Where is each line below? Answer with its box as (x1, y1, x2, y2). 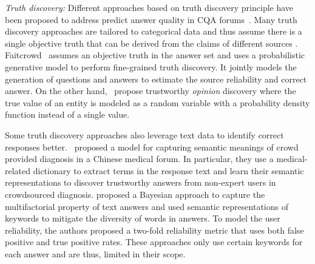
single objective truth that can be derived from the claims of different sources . (5, 36, 298, 49)
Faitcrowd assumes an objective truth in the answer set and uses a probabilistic (5, 49, 305, 61)
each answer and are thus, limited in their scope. (5, 247, 186, 260)
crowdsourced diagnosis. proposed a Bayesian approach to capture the (5, 188, 265, 200)
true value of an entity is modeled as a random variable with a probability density (5, 96, 310, 109)
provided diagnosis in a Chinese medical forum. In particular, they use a (5, 152, 274, 165)
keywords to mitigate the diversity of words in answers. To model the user (5, 212, 280, 225)
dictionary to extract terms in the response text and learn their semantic (33, 164, 304, 177)
